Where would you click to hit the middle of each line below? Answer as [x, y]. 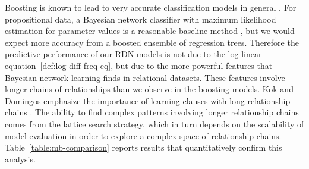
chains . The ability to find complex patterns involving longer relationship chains [152, 112]
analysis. [20, 159]
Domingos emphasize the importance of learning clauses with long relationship [148, 100]
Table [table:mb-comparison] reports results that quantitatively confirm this [144, 147]
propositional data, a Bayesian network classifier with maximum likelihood [141, 19]
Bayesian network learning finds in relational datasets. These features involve [145, 77]
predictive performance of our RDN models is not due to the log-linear [133, 54]
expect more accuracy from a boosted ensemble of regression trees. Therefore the [152, 42]
